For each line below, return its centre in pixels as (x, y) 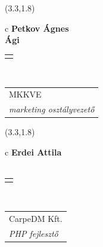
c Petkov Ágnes (37, 28)
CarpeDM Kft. (36, 218)
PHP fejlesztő (34, 233)
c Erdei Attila (33, 152)
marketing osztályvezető (52, 109)
